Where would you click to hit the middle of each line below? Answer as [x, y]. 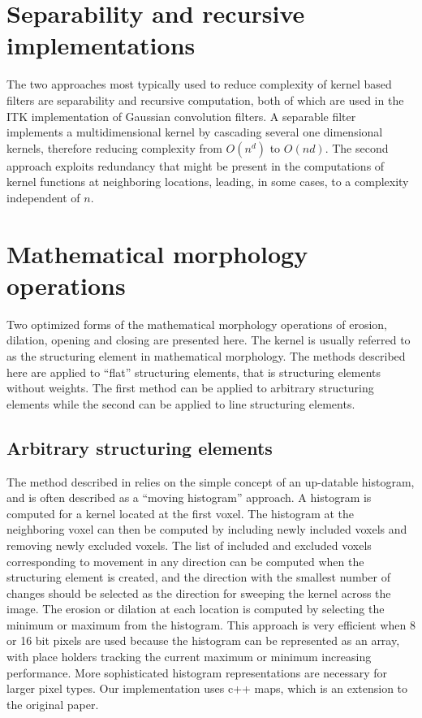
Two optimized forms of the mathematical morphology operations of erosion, [197, 324]
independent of [43, 197]
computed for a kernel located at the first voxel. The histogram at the [181, 513]
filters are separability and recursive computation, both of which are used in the [205, 99]
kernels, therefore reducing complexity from [114, 147]
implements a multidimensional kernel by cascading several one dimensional [195, 132]
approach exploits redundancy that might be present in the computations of [196, 165]
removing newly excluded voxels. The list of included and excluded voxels [189, 545]
